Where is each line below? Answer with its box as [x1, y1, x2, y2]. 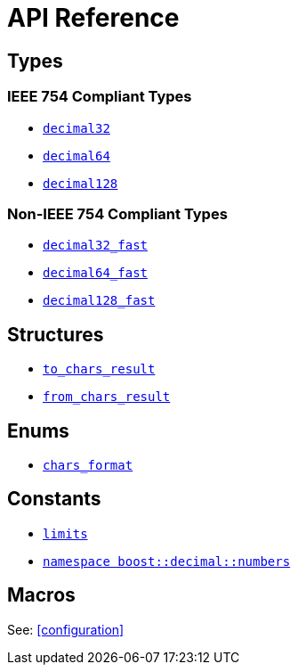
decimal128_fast [43, 293, 156, 308]
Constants [7, 488, 101, 511]
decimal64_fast [43, 266, 149, 281]
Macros [7, 584, 76, 607]
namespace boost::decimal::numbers [43, 553, 291, 569]
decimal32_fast [43, 238, 149, 253]
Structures [7, 323, 104, 346]
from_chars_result [43, 389, 171, 405]
